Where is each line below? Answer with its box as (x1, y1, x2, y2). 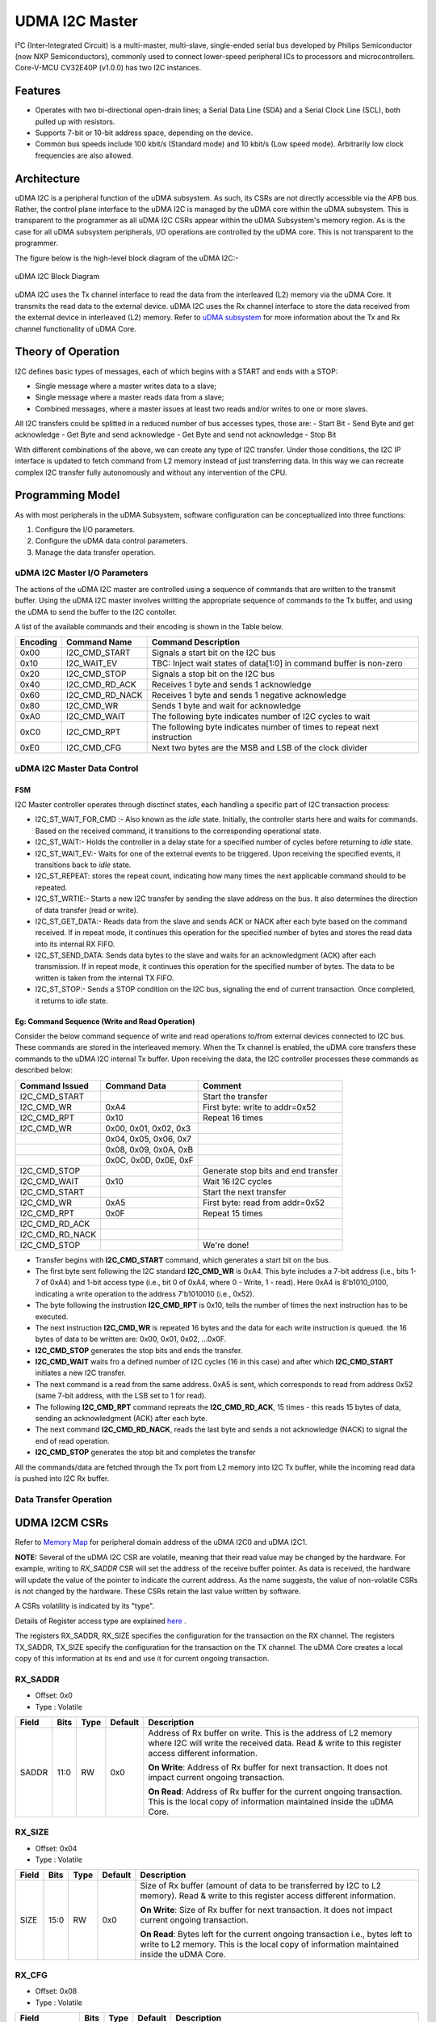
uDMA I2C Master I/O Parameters (15, 567, 149, 578)
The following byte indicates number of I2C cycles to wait (151, 711, 371, 722)
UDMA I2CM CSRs (15, 1516, 109, 1530)
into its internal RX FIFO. (35, 939, 115, 949)
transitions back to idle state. (35, 860, 132, 869)
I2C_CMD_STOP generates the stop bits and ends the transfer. (35, 1345, 243, 1355)
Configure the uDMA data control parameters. (35, 536, 188, 546)
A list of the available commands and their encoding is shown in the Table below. (15, 622, 283, 632)
